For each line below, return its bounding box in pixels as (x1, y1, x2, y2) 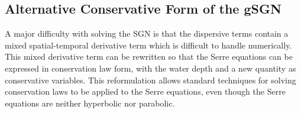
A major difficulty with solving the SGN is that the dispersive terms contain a (5, 27, 289, 40)
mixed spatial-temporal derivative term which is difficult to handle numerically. (5, 38, 292, 51)
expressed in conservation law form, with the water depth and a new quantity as (5, 62, 296, 74)
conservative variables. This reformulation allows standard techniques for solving (5, 73, 296, 86)
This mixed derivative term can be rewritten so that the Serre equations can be (5, 50, 293, 63)
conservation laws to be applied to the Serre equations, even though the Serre (5, 85, 286, 98)
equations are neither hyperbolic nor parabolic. (5, 96, 175, 109)
